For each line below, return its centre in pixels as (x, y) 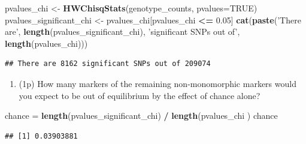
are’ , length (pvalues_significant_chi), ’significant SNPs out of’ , (122, 31)
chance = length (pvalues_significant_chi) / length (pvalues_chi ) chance (141, 115)
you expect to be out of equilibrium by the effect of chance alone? (140, 95)
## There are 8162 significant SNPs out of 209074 (108, 64)
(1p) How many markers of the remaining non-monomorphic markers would (157, 83)
